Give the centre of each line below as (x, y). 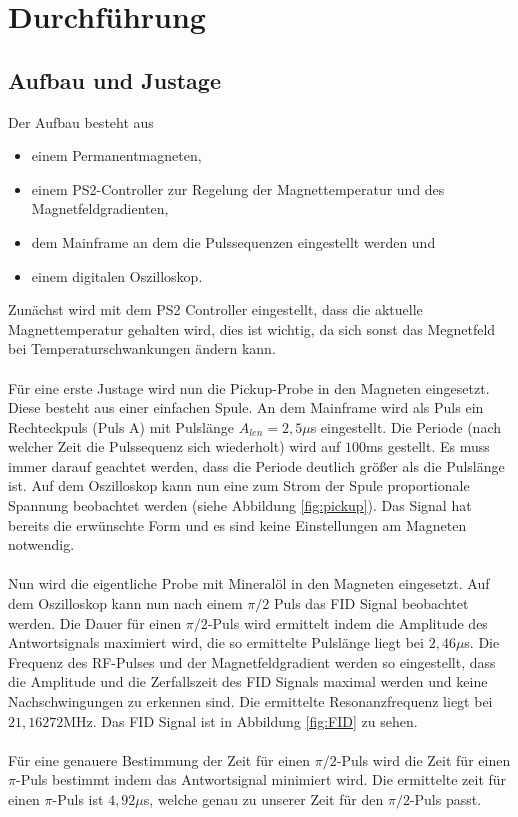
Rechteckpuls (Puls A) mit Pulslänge (121, 426)
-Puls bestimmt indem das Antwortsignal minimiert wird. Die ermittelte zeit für (261, 779)
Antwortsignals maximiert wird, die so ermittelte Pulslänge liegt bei (216, 642)
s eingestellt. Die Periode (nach (405, 426)
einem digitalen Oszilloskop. (117, 275)
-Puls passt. (445, 798)
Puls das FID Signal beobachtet (371, 603)
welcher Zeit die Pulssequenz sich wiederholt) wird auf (174, 446)
